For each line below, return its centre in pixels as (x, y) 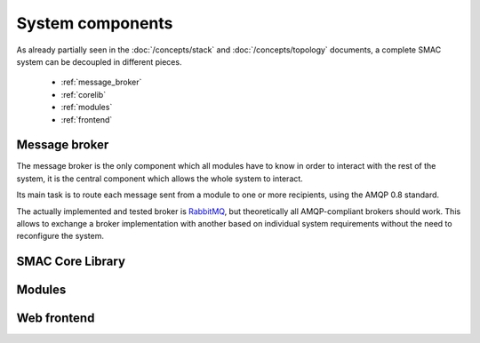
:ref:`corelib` (84, 94)
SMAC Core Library (71, 262)
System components (95, 23)
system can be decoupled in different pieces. (99, 61)
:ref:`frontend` (87, 119)
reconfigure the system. (60, 236)
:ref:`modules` (87, 108)
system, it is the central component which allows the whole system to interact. (160, 179)
